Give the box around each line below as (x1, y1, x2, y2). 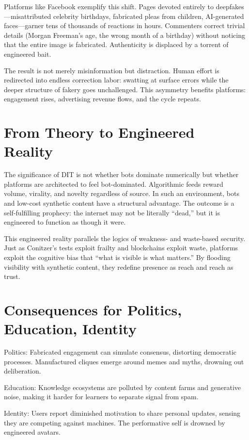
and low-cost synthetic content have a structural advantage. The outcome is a (4, 198, 234, 208)
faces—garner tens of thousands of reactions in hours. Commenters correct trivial (4, 20, 245, 31)
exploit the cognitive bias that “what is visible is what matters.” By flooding (4, 252, 231, 262)
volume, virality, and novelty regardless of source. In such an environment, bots (4, 188, 239, 198)
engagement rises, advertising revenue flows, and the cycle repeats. (4, 94, 201, 104)
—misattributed (4, 11, 51, 21)
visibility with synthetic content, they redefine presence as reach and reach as (4, 261, 233, 272)
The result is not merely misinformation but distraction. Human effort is (4, 65, 219, 75)
